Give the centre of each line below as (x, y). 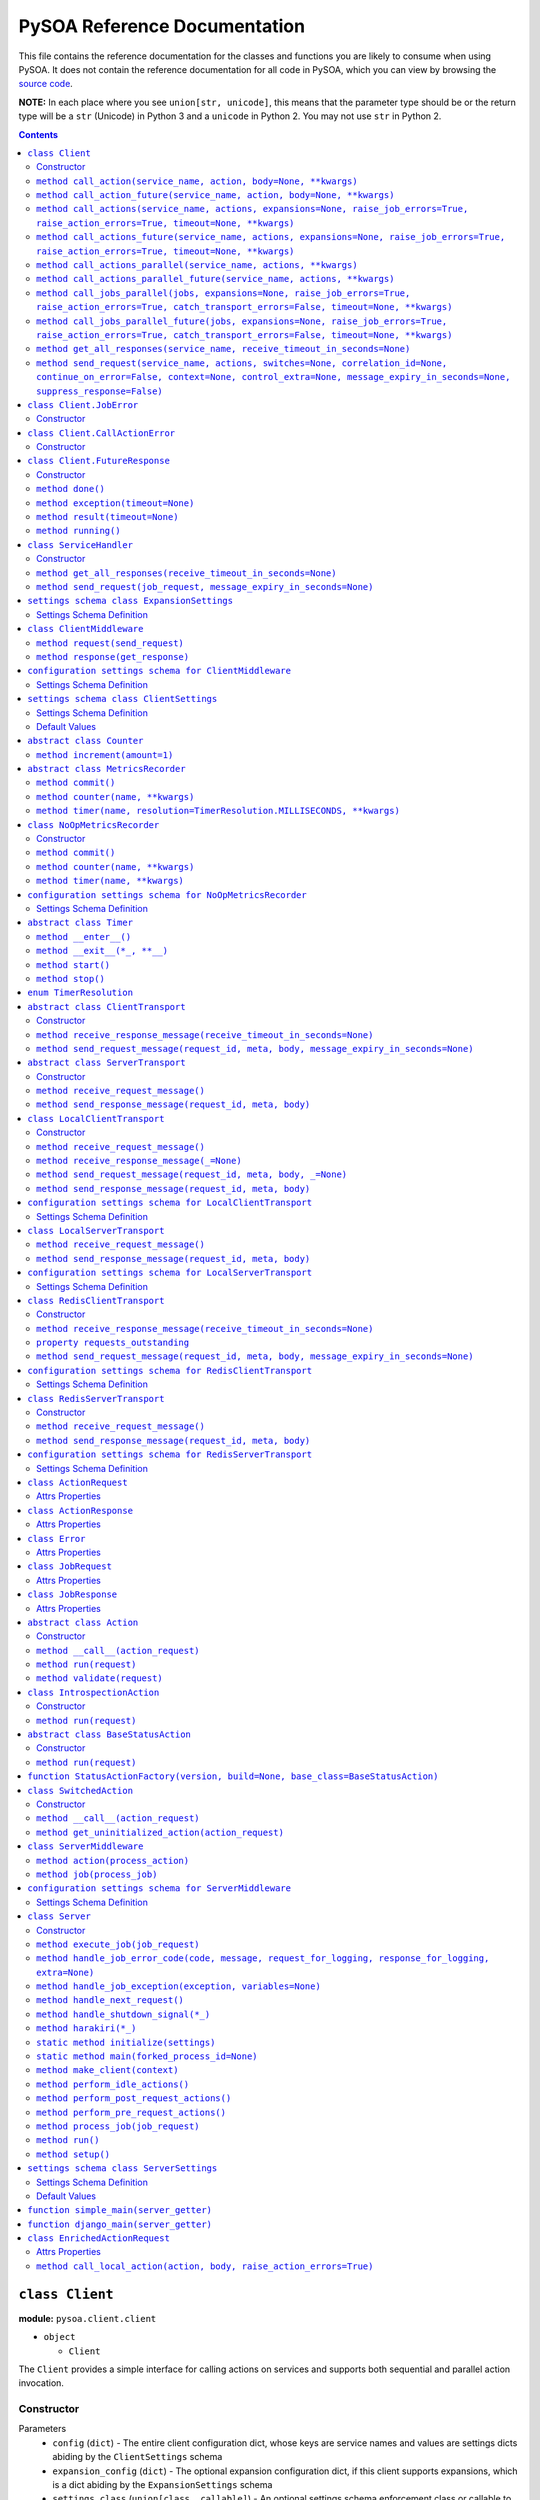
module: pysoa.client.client (87, 2318)
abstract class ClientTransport (106, 1006)
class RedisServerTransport (96, 1398)
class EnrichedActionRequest (98, 2238)
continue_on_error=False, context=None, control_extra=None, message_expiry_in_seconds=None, (273, 377)
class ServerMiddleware (85, 1846)
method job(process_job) (97, 1874)
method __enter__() (84, 936)
